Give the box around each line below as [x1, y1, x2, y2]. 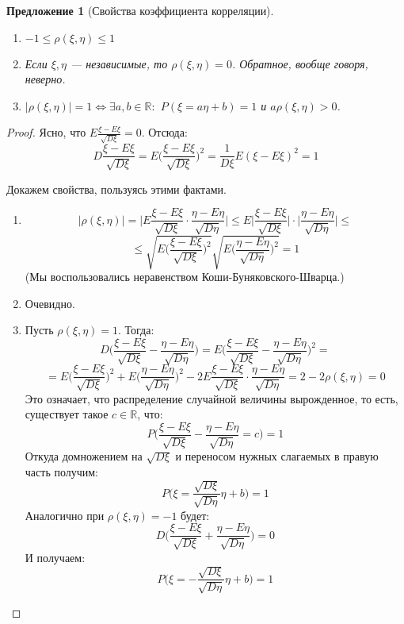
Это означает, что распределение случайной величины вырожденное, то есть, [25, 390, 398, 406]
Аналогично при [25, 507, 105, 523]
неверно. [25, 71, 66, 87]
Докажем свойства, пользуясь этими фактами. [6, 180, 227, 197]
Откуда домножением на [25, 448, 143, 464]
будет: [181, 507, 210, 523]
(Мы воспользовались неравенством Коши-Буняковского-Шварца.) [25, 268, 345, 285]
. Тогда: [118, 322, 154, 338]
